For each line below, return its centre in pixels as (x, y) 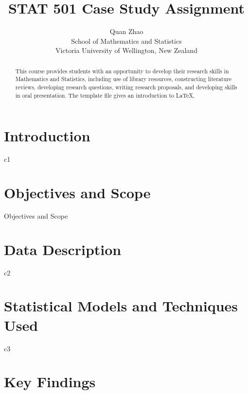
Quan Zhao (126, 31)
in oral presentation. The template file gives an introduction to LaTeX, (105, 95)
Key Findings (50, 382)
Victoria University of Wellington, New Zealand (126, 50)
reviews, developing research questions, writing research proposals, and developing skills (126, 87)
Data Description (63, 249)
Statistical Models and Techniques (121, 306)
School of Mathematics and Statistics (126, 41)
